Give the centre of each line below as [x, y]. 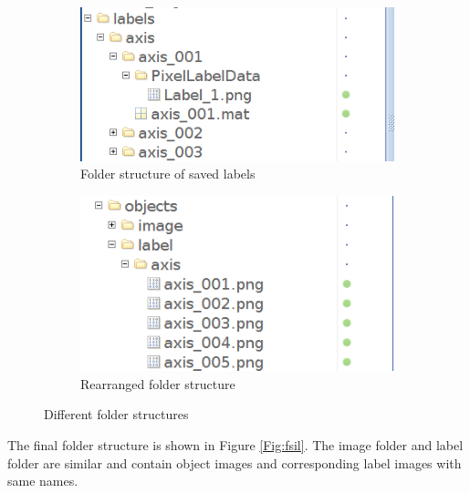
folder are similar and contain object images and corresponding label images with [235, 462]
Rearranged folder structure [158, 383]
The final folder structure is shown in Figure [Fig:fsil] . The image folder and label [235, 445]
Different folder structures [116, 414]
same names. [43, 481]
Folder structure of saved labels [168, 174]
